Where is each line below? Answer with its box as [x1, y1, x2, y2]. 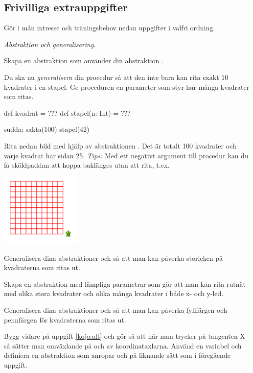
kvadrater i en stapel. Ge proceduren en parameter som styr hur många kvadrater [4, 81, 250, 92]
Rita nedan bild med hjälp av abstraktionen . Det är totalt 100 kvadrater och [4, 140, 236, 150]
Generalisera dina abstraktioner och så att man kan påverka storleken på [4, 252, 223, 263]
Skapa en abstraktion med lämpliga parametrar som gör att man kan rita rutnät [4, 278, 246, 289]
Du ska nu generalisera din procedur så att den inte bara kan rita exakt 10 [4, 72, 229, 82]
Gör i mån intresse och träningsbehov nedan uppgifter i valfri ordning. [4, 23, 215, 33]
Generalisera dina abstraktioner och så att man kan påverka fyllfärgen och [4, 305, 227, 315]
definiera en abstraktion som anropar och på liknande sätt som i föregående [4, 350, 230, 360]
